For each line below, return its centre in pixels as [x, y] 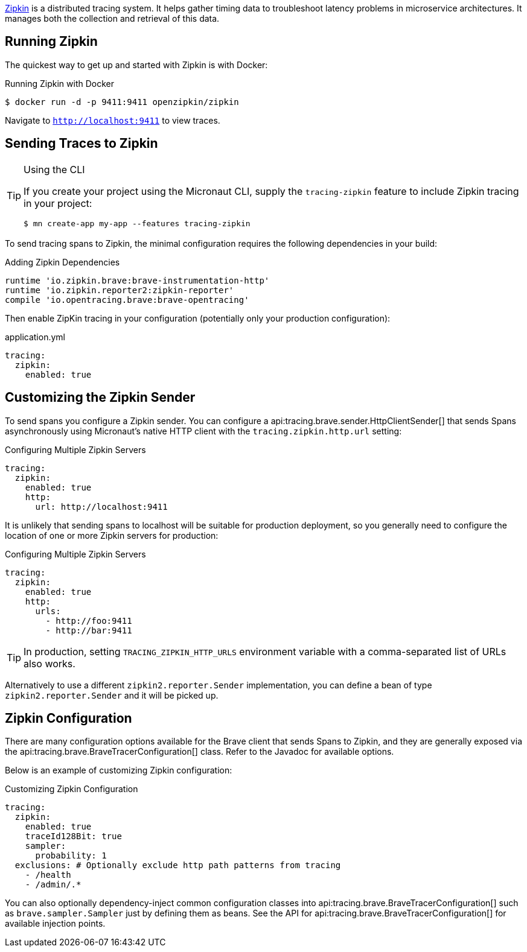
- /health [48, 875]
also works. [50, 663]
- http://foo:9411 [89, 620]
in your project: [58, 203]
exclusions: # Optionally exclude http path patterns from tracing [178, 865]
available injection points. [55, 924]
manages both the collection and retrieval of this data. [112, 18]
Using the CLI [54, 169]
